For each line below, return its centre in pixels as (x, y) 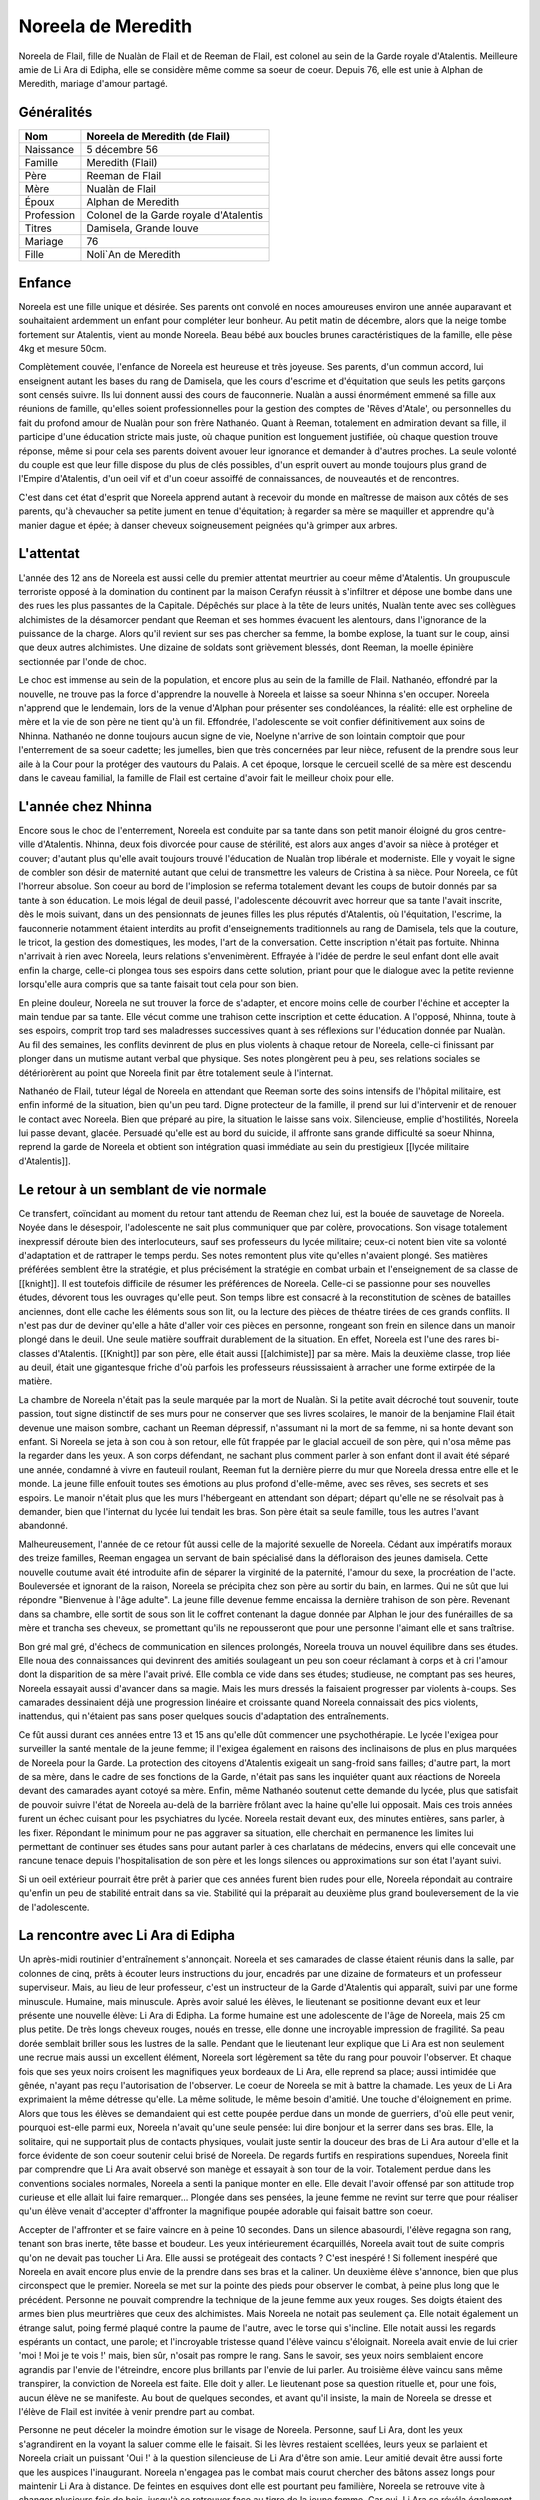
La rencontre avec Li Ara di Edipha (126, 1935)
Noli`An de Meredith (133, 255)
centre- (491, 830)
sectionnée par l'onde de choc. (82, 661)
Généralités (55, 112)
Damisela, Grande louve (142, 228)
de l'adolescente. (54, 1907)
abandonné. (43, 1526)
